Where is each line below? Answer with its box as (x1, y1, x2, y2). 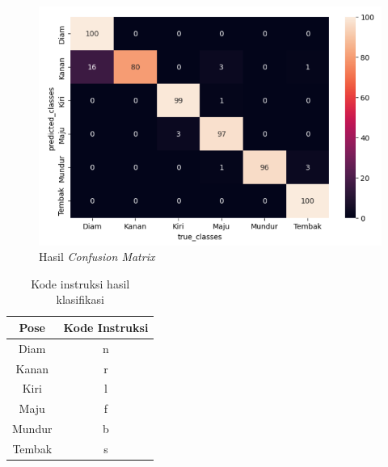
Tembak (12, 440, 53, 457)
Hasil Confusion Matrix (39, 248, 155, 265)
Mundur (12, 420, 53, 437)
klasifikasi (56, 291, 104, 308)
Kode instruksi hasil (31, 275, 130, 292)
